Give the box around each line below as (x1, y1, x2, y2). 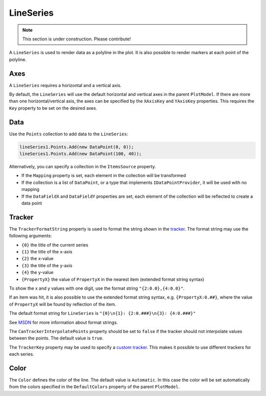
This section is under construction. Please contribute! (22, 36, 131, 42)
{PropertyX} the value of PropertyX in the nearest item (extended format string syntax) (21, 276, 204, 282)
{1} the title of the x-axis (21, 249, 72, 255)
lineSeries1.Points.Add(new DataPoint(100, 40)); (19, 151, 142, 157)
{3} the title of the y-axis (21, 262, 72, 268)
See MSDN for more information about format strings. (9, 319, 118, 325)
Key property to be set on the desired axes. (9, 105, 98, 111)
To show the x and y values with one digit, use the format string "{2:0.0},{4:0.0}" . (9, 285, 185, 291)
